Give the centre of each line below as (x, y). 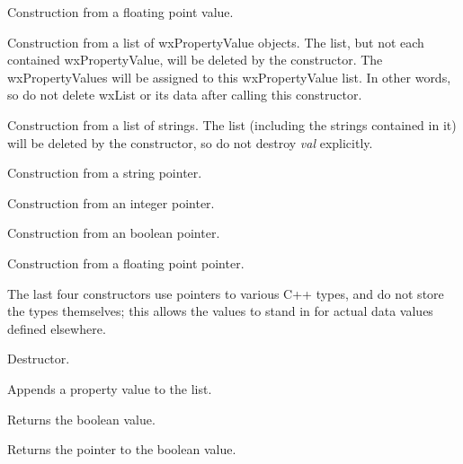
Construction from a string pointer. (105, 173)
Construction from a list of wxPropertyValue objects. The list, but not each (216, 42)
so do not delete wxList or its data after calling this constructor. (185, 95)
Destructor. (39, 359)
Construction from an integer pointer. (111, 202)
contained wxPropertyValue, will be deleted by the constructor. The (195, 60)
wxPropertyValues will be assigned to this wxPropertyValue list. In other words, (229, 77)
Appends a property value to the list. (110, 388)
